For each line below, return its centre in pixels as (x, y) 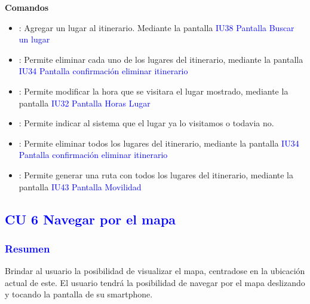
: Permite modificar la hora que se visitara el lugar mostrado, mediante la (154, 91)
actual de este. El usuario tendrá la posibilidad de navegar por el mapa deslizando (155, 282)
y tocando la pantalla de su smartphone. (79, 294)
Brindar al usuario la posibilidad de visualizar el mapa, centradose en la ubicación (155, 271)
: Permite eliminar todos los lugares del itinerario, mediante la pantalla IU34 (159, 143)
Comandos (27, 7)
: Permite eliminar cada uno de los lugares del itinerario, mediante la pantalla (161, 59)
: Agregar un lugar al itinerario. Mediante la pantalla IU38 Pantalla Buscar (156, 27)
